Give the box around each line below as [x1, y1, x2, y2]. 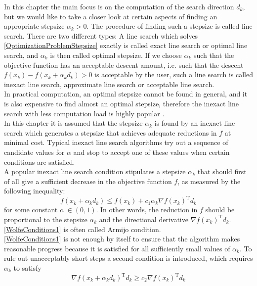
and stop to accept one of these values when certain [73, 146, 230, 157]
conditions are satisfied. [4, 156, 75, 167]
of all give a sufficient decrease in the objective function [4, 176, 172, 186]
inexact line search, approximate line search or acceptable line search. [4, 79, 214, 89]
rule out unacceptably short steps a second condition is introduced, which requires [4, 253, 253, 263]
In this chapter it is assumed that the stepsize [4, 118, 143, 128]
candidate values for [4, 146, 65, 157]
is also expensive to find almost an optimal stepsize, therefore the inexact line [4, 98, 239, 108]
